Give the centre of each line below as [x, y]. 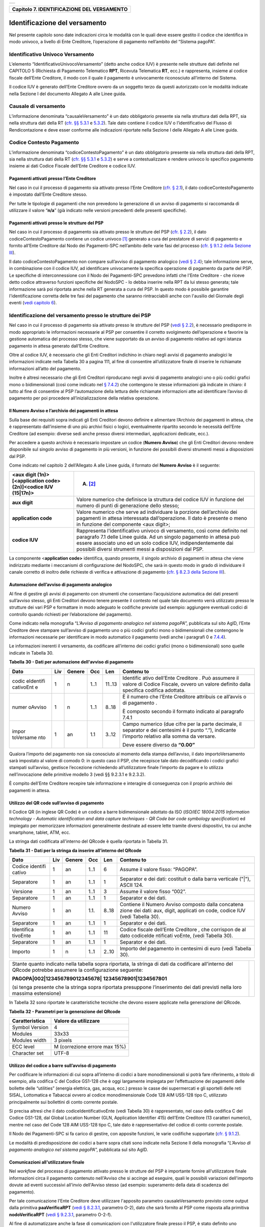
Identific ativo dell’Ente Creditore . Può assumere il [181, 678]
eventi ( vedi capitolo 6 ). [33, 303]
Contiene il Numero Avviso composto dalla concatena [182, 905]
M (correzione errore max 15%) [90, 1047]
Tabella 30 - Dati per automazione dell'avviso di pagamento [71, 662]
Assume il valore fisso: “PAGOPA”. [159, 870]
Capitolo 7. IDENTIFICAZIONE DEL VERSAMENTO [70, 9]
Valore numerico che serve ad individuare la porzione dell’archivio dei [157, 512]
